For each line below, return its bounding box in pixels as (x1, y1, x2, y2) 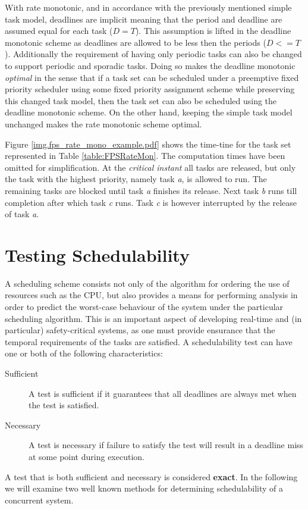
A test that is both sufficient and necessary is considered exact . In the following (5, 470, 298, 483)
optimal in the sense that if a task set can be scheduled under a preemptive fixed (5, 71, 299, 83)
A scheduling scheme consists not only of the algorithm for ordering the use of (5, 277, 290, 289)
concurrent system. (5, 493, 74, 506)
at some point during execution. (29, 450, 144, 462)
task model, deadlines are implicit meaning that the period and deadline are (5, 12, 282, 25)
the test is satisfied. (29, 399, 99, 411)
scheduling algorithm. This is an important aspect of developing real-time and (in (5, 312, 302, 324)
